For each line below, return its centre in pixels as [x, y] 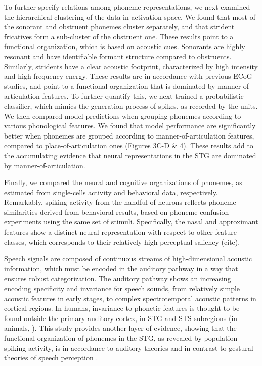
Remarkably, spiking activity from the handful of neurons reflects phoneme [120, 202]
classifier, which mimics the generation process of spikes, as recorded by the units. [131, 105]
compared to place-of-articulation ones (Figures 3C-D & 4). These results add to [129, 145]
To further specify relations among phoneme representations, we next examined [127, 7]
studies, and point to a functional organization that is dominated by [110, 86]
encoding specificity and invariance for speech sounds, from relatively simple [122, 288]
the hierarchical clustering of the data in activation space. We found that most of [130, 16]
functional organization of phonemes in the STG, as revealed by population [121, 338]
